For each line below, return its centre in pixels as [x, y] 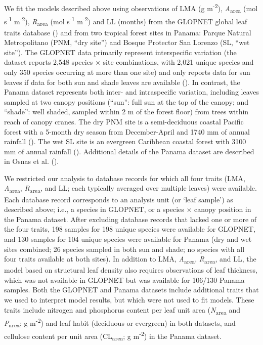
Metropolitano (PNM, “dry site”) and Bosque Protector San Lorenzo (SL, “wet [127, 42]
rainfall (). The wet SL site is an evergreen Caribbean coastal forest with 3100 [125, 141]
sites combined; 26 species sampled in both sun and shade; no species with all [124, 249]
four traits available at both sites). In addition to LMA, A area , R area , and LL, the [130, 259]
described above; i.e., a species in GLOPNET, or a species [94, 209]
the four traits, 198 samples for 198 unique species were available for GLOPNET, [130, 229]
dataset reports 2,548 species [49, 62]
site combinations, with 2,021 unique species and [178, 62]
